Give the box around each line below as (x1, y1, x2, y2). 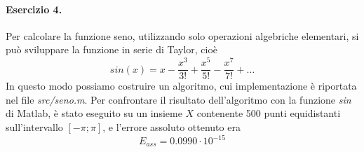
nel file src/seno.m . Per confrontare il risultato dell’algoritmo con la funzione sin (6, 92, 351, 106)
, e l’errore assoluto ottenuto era (102, 119, 241, 134)
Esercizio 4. (6, 1, 62, 16)
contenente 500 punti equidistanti (196, 106, 341, 120)
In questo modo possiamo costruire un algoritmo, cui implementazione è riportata (6, 78, 357, 93)
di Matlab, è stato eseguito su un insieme (6, 106, 182, 120)
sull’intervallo (6, 119, 63, 134)
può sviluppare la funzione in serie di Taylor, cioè (6, 42, 218, 57)
